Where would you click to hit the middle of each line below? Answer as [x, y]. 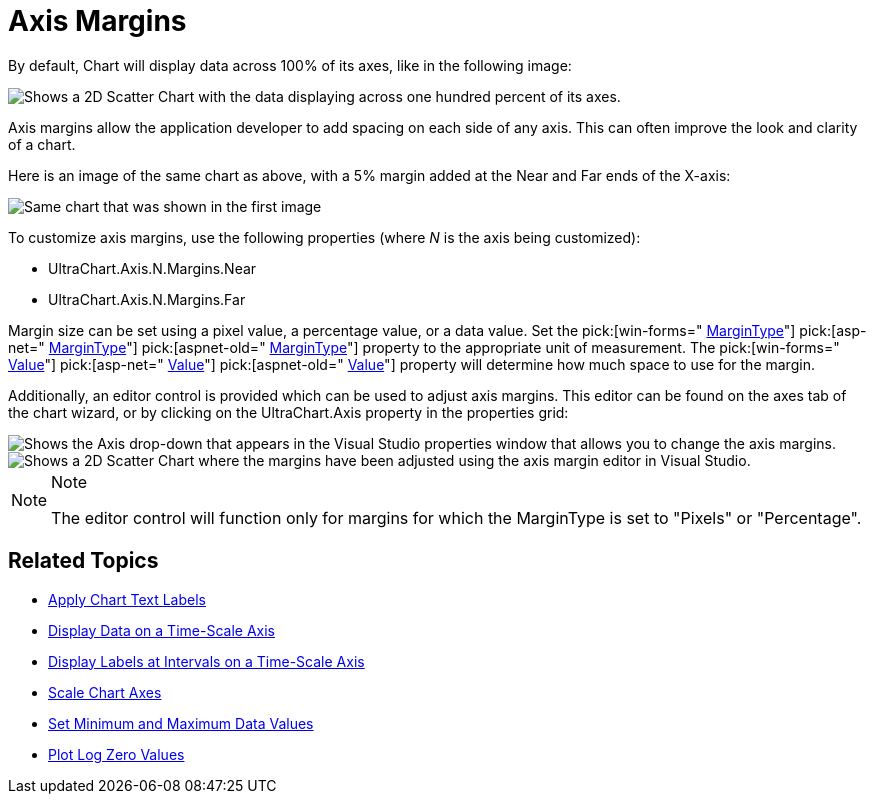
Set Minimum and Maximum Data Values [181, 723]
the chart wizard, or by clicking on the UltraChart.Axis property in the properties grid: [288, 412]
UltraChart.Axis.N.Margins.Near [152, 268]
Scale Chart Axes [105, 692]
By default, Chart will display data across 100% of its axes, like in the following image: [290, 65]
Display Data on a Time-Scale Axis [161, 630]
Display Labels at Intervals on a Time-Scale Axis [206, 661]
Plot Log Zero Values [116, 754]
